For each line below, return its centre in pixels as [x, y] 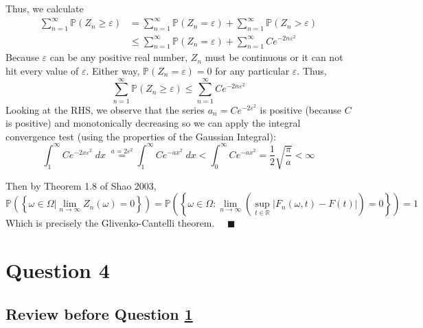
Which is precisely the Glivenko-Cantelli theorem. [110, 223]
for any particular [252, 70]
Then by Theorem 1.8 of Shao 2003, [81, 185]
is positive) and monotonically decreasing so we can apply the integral [153, 123]
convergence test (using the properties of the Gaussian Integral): [141, 136]
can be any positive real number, [119, 57]
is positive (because [300, 109]
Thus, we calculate [45, 8]
